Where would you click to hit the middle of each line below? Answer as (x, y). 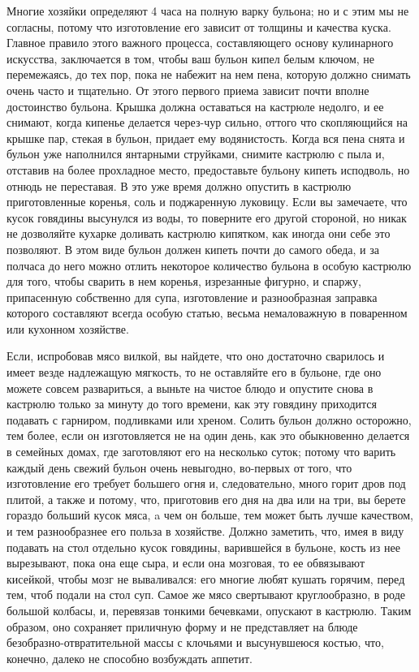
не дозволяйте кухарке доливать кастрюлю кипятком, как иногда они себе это (199, 233)
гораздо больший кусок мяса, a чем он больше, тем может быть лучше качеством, (210, 515)
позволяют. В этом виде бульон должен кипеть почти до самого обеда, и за (193, 249)
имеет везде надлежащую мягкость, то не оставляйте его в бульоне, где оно (194, 372)
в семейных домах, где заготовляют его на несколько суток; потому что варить (201, 452)
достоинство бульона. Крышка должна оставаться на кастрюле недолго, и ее (195, 106)
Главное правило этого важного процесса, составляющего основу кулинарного (200, 43)
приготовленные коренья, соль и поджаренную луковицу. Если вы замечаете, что (207, 202)
